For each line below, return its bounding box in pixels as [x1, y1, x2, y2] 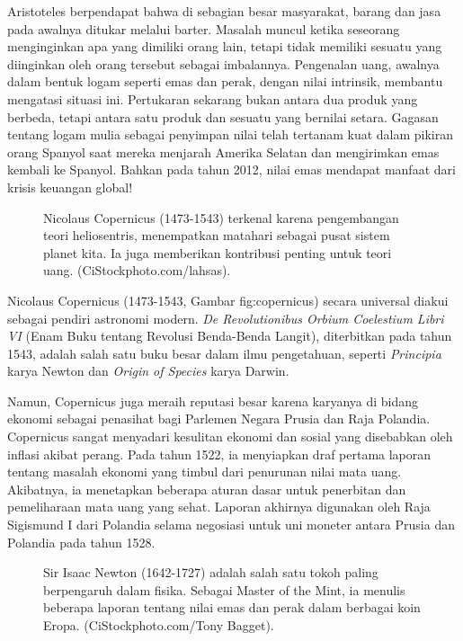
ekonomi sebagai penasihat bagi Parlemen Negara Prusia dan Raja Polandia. [7, 409, 431, 428]
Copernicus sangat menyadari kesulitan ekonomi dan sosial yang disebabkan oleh [7, 427, 453, 446]
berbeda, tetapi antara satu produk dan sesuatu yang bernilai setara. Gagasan [7, 107, 439, 126]
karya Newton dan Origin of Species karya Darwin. [7, 361, 289, 380]
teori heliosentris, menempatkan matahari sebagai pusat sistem [43, 226, 390, 245]
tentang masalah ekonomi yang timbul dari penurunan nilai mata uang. [7, 462, 402, 481]
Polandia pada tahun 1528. [7, 532, 156, 551]
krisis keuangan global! [7, 177, 133, 196]
